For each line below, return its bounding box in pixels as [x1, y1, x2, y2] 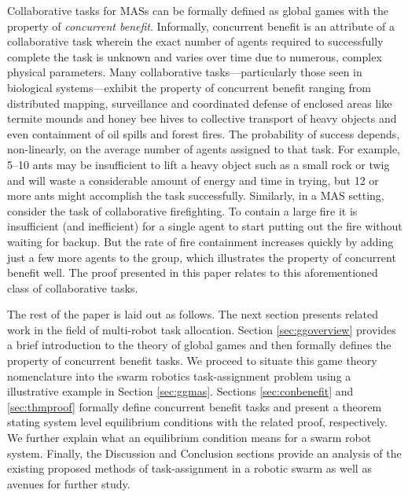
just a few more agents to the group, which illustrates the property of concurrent [7, 248, 396, 265]
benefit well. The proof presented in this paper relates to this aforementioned [7, 264, 378, 281]
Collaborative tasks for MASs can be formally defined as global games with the [7, 2, 389, 18]
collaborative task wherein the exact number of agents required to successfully [7, 33, 384, 50]
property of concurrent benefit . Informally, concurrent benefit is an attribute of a [7, 17, 395, 34]
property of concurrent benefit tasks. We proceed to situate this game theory [7, 352, 377, 369]
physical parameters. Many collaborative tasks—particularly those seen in [7, 64, 362, 80]
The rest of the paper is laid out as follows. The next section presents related [7, 306, 378, 322]
